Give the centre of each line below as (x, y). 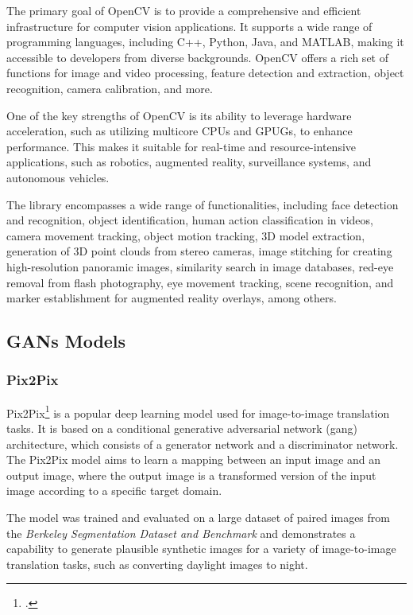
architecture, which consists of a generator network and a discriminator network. (203, 444)
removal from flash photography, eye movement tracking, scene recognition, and (200, 282)
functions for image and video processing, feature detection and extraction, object (205, 73)
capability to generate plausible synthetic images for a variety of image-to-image (201, 549)
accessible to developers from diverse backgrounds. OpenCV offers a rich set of (197, 57)
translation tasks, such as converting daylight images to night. (157, 564)
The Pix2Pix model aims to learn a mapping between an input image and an (194, 459)
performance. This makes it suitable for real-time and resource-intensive (181, 146)
